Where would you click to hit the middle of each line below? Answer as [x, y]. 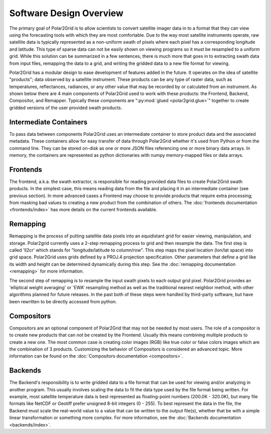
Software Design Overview [66, 13]
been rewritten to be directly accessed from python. [63, 301]
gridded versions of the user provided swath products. [66, 108]
